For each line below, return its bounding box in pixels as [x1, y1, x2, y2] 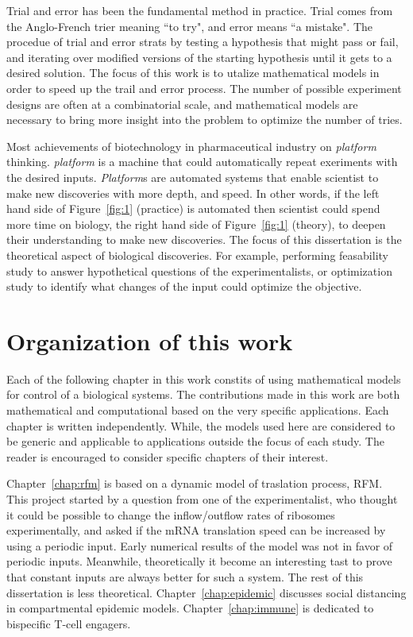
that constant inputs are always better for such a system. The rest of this [6, 568, 364, 585]
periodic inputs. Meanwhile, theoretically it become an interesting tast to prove [6, 553, 392, 569]
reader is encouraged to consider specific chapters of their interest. [6, 448, 329, 465]
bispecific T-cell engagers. [6, 615, 131, 631]
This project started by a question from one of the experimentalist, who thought [6, 490, 398, 507]
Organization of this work [6, 324, 293, 357]
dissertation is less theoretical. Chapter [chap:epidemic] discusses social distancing [6, 584, 407, 600]
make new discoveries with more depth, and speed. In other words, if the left [6, 184, 380, 201]
